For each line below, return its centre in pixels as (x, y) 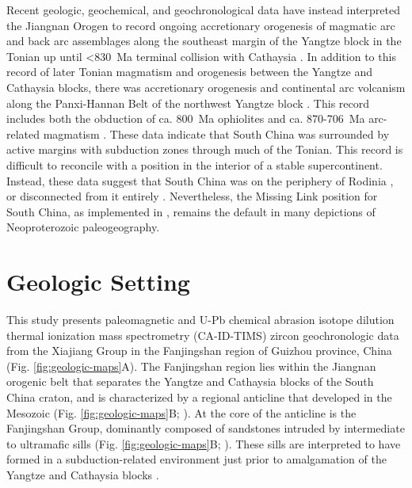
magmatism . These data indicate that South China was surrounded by (216, 133)
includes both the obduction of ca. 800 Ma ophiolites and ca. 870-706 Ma (186, 118)
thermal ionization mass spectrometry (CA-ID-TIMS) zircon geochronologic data (203, 335)
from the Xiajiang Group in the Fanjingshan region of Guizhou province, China (199, 351)
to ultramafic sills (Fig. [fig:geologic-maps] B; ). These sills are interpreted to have (204, 443)
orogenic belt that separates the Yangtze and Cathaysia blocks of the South (190, 381)
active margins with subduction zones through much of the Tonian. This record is (205, 149)
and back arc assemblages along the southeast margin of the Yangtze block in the (204, 41)
